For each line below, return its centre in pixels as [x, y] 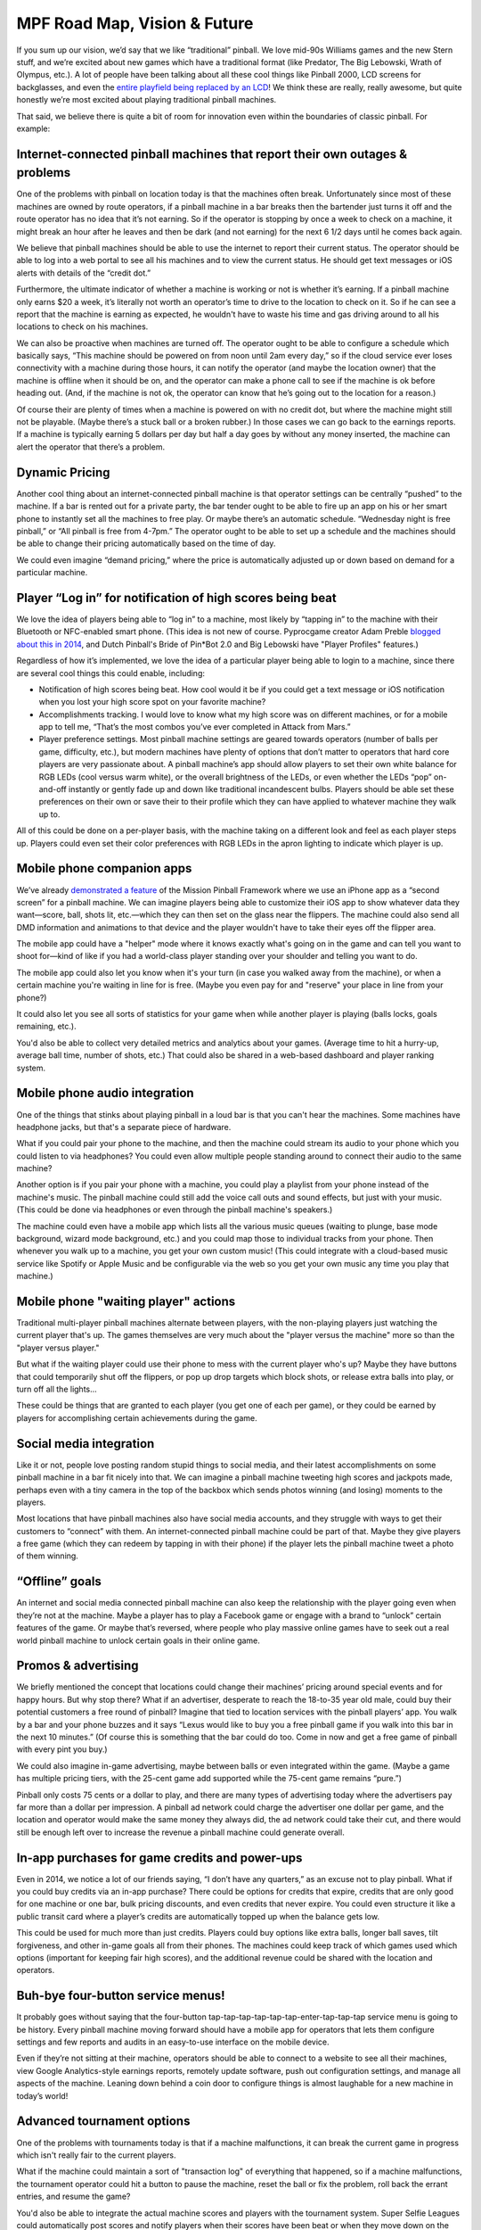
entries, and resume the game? [73, 2197]
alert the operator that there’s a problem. [90, 447]
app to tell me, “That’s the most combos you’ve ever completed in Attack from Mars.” [195, 727]
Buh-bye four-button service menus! [121, 1996]
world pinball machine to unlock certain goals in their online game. [138, 1640]
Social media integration [86, 1444]
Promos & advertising [77, 1666]
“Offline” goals [59, 1582]
